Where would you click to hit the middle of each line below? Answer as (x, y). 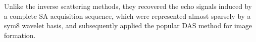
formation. (20, 35)
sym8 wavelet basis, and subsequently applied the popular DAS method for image (128, 25)
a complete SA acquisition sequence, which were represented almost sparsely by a (127, 16)
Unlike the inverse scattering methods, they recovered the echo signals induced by (128, 6)
